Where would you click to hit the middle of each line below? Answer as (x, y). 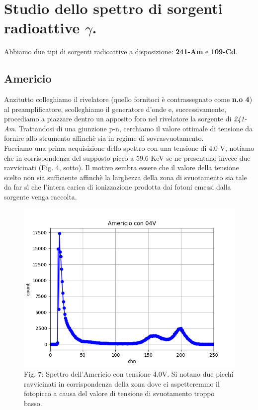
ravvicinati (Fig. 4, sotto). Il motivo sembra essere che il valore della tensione (122, 167)
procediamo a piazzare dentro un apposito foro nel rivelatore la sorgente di (118, 119)
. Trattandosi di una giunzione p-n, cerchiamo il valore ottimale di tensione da (134, 128)
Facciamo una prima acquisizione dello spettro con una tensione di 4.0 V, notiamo (129, 148)
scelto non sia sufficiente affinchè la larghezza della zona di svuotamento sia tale (126, 177)
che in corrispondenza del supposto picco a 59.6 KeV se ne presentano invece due (127, 157)
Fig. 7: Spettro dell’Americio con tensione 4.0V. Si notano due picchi (129, 374)
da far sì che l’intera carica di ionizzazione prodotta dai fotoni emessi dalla (118, 187)
